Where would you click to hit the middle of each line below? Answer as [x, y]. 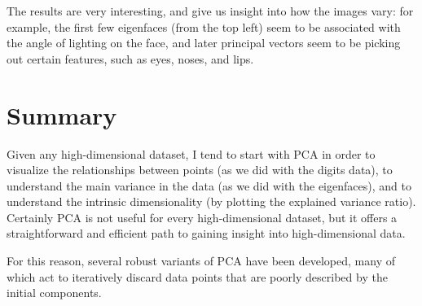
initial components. [54, 293]
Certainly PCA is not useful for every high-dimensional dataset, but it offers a [202, 217]
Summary [62, 114]
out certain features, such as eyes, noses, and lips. [130, 58]
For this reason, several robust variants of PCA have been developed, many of [201, 261]
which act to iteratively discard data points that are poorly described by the [197, 276]
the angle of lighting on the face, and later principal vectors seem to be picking [204, 43]
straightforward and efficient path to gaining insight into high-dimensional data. [206, 233]
